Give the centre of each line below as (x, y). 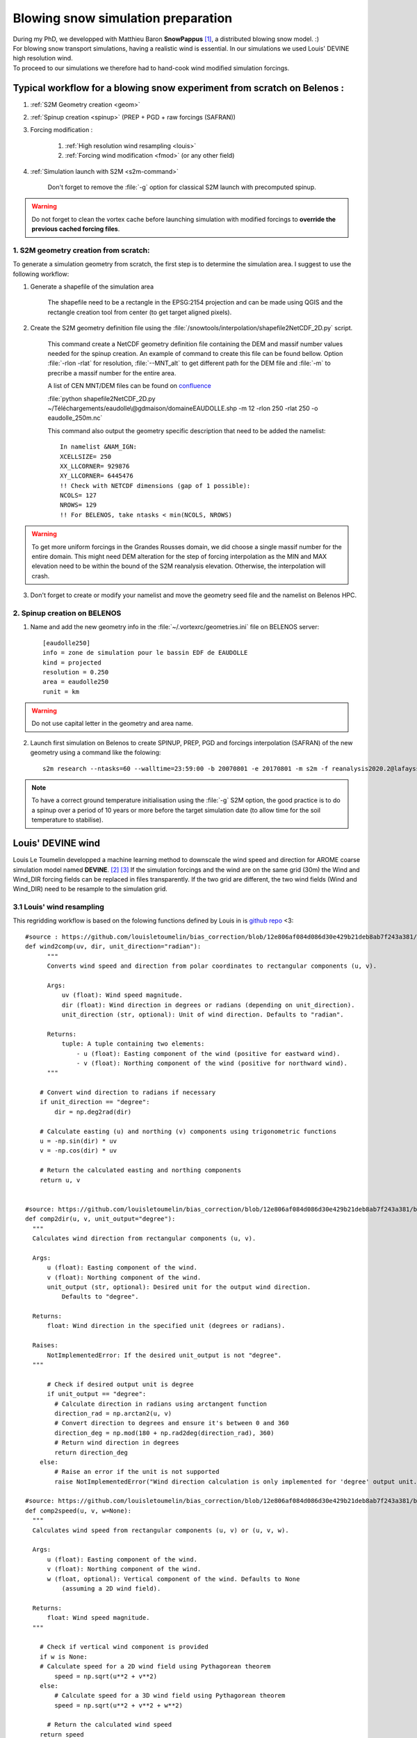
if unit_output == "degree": (97, 1394)
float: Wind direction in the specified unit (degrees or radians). (166, 1326)
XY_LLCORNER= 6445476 (97, 476)
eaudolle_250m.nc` (75, 418)
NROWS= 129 (79, 505)
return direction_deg (91, 1452)
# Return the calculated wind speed (109, 1725)
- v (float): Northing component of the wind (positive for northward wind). (212, 1063)
